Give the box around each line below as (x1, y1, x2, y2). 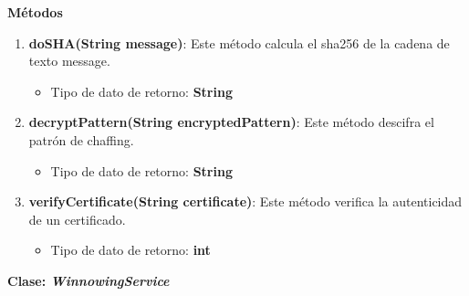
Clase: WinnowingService (7, 270, 170, 290)
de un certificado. (28, 209, 126, 228)
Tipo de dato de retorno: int (50, 240, 211, 259)
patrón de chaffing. (28, 130, 134, 149)
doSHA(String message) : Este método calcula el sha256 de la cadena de (28, 33, 450, 52)
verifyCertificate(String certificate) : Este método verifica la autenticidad (28, 192, 463, 211)
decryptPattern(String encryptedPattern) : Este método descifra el (28, 112, 434, 132)
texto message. (28, 51, 110, 70)
